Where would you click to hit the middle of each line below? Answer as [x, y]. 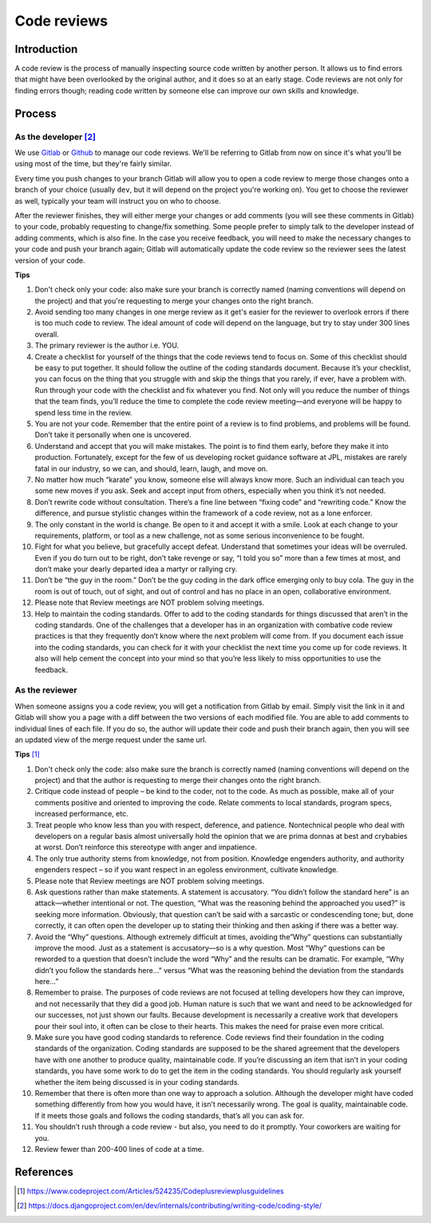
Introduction [46, 49]
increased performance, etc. [81, 814]
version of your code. [50, 260]
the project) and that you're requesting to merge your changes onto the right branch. [174, 300]
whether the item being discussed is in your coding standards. [137, 1082]
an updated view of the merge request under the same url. [111, 740]
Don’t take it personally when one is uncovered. [113, 435]
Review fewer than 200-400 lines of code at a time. [119, 1149]
